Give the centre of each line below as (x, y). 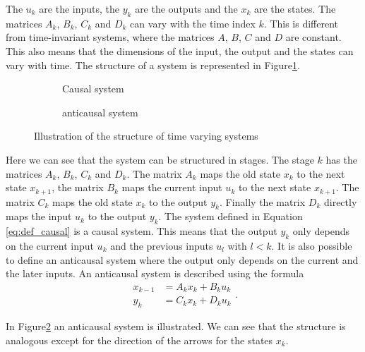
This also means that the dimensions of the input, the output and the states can (180, 50)
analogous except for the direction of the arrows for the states (139, 340)
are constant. (313, 37)
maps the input (39, 216)
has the (341, 159)
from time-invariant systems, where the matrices (110, 37)
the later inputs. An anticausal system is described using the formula (155, 273)
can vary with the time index (193, 23)
